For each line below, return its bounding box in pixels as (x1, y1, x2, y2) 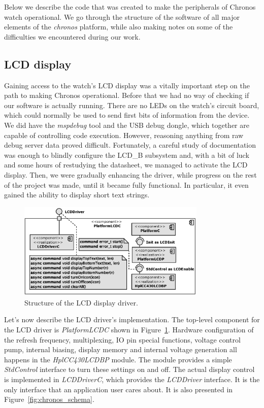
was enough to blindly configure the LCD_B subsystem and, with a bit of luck (4, 149, 249, 160)
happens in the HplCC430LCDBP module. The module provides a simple (4, 354, 232, 364)
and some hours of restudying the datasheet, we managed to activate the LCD (4, 159, 248, 170)
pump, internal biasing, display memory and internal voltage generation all (4, 344, 237, 355)
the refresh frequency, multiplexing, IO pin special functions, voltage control (4, 334, 241, 345)
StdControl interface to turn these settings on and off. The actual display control (4, 364, 255, 375)
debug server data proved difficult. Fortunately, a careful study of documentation (4, 140, 256, 150)
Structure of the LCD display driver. (24, 297, 138, 308)
